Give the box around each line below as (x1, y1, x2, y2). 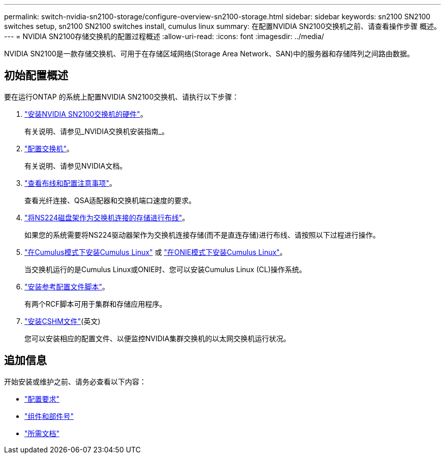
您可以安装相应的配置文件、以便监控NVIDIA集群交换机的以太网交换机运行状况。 (24, 334, 291, 343)
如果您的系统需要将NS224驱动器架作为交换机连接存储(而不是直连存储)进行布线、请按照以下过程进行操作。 (24, 230, 380, 239)
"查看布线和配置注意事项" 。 (24, 178, 117, 187)
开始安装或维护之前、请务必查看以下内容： (4, 377, 146, 386)
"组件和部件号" (24, 411, 74, 420)
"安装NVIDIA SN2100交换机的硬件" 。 (24, 109, 147, 118)
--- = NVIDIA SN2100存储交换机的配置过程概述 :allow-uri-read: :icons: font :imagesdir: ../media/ (4, 32, 324, 41)
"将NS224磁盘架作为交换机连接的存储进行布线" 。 (24, 213, 189, 222)
